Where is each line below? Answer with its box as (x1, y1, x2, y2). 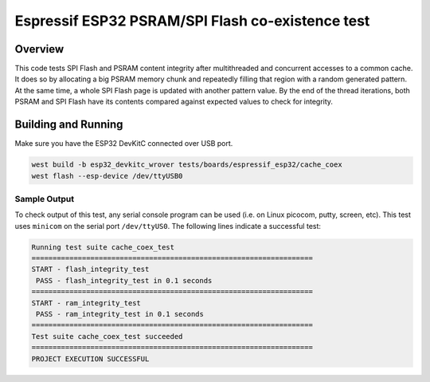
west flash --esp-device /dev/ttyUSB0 (31, 171, 183, 180)
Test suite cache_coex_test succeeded (31, 332, 183, 341)
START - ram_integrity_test (31, 298, 141, 307)
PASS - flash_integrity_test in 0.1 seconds (36, 276, 213, 285)
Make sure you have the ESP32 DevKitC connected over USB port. (14, 139, 233, 148)
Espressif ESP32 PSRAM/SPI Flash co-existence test (14, 12, 370, 30)
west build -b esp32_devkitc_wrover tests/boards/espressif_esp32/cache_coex (31, 160, 342, 169)
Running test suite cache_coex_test (31, 242, 175, 251)
